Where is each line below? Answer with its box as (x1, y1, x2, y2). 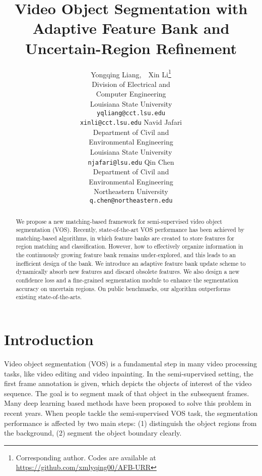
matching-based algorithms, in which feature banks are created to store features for (16, 233, 235, 242)
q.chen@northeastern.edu (89, 197, 173, 205)
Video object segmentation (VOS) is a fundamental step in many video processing (4, 358, 257, 369)
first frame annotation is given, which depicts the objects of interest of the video (4, 378, 252, 389)
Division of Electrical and (92, 78, 170, 89)
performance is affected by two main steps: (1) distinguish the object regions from (4, 417, 257, 428)
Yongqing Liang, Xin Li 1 (91, 67, 171, 79)
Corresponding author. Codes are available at (16, 452, 156, 462)
